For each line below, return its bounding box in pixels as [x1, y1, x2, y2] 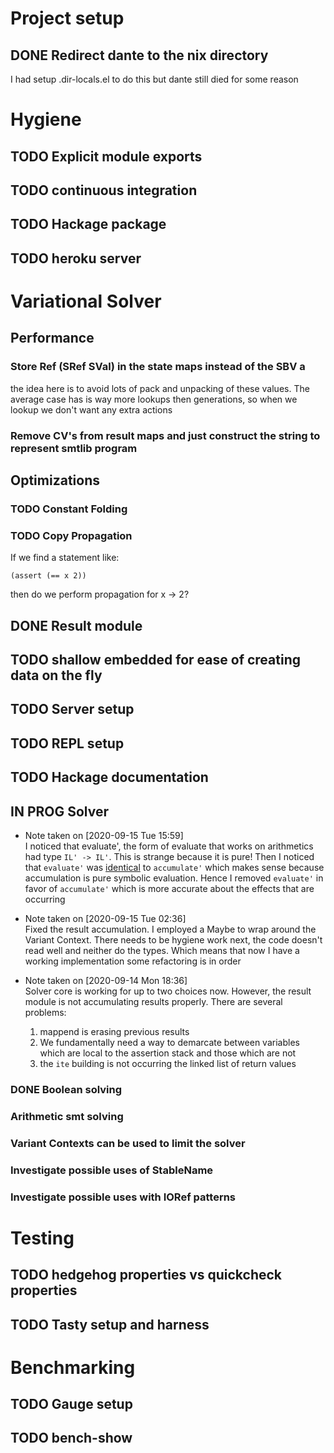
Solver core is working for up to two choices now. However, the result [24, 985, 312, 997]
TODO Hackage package [10, 216, 167, 233]
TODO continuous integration [10, 182, 198, 199]
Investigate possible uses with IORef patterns [10, 1190, 237, 1204]
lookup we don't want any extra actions [10, 403, 173, 416]
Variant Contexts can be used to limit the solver [10, 1136, 246, 1150]
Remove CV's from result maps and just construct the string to [10, 428, 321, 442]
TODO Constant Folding [10, 502, 128, 516]
